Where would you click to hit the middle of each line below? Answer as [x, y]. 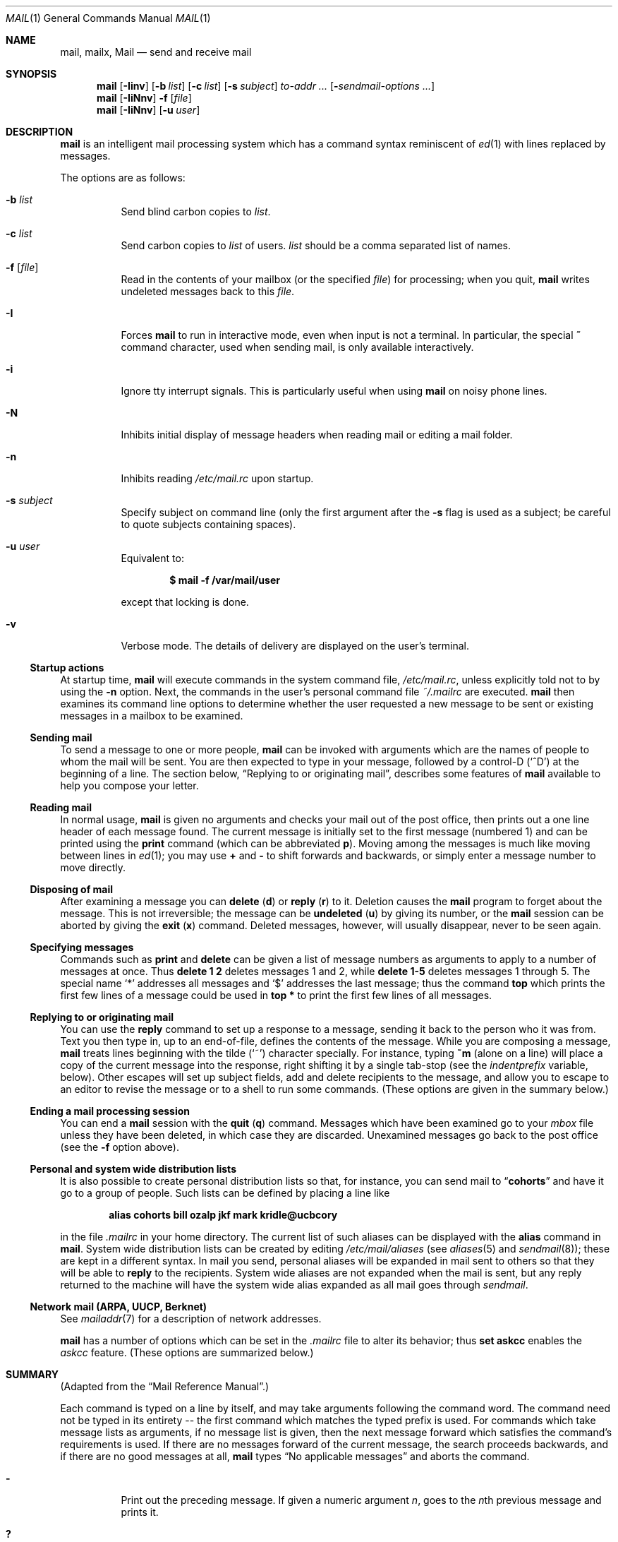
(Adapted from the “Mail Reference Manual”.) [165, 1386]
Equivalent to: [152, 558]
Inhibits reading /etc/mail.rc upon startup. [217, 478]
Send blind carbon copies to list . [196, 211]
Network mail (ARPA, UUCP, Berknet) [119, 1307]
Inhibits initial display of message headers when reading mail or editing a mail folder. [317, 435]
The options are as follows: [123, 178]
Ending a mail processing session [110, 1111]
